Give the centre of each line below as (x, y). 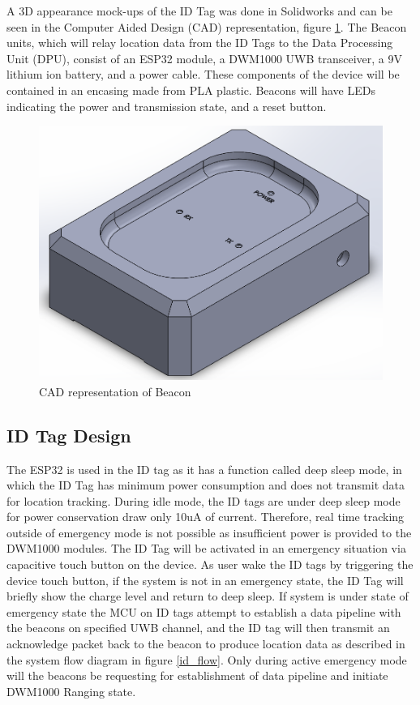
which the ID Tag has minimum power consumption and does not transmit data (206, 485)
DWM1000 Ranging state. (71, 691)
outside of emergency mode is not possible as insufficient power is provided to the (209, 532)
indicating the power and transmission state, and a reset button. (167, 106)
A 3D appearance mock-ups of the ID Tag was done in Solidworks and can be (199, 11)
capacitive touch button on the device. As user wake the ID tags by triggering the (210, 564)
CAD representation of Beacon (115, 391)
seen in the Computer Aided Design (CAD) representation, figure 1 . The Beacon (207, 26)
